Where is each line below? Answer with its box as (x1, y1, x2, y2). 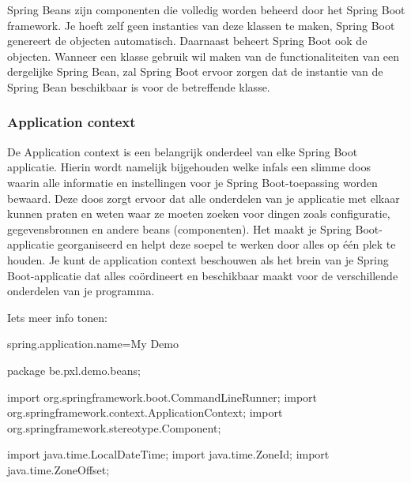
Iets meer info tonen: (7, 309, 107, 325)
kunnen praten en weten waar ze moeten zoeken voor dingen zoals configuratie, (7, 205, 390, 222)
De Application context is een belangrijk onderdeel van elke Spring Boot (7, 143, 358, 159)
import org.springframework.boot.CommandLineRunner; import (7, 388, 318, 405)
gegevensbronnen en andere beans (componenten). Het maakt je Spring (7, 220, 352, 237)
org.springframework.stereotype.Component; (7, 419, 221, 436)
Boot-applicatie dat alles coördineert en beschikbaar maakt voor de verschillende (7, 267, 398, 283)
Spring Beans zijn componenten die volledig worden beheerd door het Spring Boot (7, 2, 405, 17)
